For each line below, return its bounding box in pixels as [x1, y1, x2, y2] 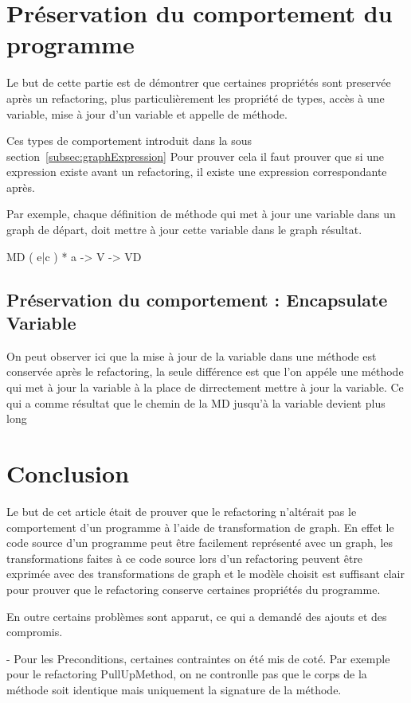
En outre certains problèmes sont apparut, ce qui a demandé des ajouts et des [6, 607, 387, 624]
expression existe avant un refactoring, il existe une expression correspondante [6, 163, 387, 180]
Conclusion [6, 457, 130, 489]
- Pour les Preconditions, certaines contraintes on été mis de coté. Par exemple [6, 650, 390, 666]
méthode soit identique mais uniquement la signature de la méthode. [6, 681, 342, 697]
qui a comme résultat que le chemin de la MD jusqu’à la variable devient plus [6, 394, 386, 411]
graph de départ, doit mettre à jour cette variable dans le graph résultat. [6, 221, 362, 238]
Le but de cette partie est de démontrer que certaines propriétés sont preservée [6, 74, 391, 91]
